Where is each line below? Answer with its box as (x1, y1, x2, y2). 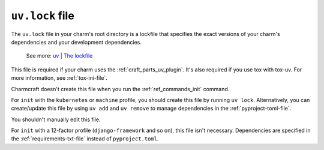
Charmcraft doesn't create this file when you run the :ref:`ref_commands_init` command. (11, 85, 230, 92)
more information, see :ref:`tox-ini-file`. (11, 74, 107, 82)
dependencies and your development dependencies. (11, 38, 142, 46)
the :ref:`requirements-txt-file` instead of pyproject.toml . (11, 135, 159, 142)
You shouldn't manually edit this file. (11, 116, 101, 123)
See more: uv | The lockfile (26, 52, 93, 59)
